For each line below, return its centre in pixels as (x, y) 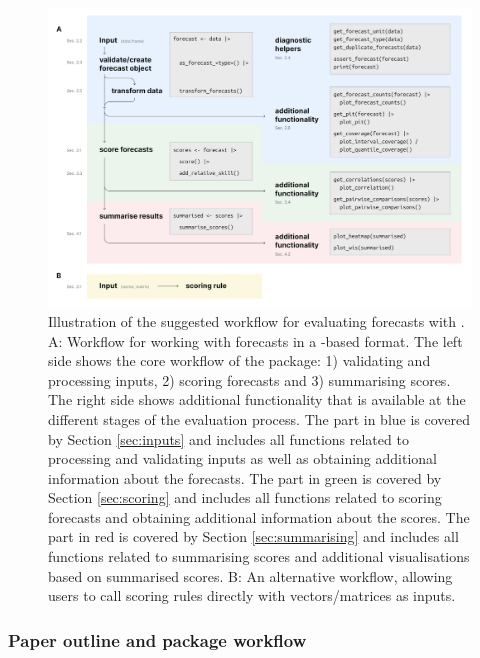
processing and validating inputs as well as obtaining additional (242, 458)
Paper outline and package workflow (157, 639)
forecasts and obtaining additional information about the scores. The (259, 516)
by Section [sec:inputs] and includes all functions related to (228, 438)
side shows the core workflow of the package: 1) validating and (239, 360)
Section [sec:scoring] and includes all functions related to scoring (245, 497)
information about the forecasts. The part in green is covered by (245, 477)
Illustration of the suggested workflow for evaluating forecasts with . (256, 320)
